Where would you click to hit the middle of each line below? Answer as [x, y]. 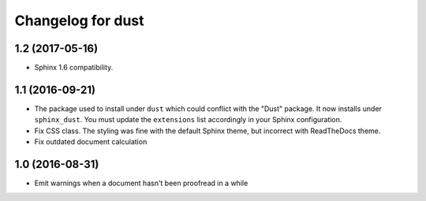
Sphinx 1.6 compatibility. [74, 68]
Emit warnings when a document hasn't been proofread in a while [141, 183]
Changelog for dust [80, 20]
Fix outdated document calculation [91, 142]
